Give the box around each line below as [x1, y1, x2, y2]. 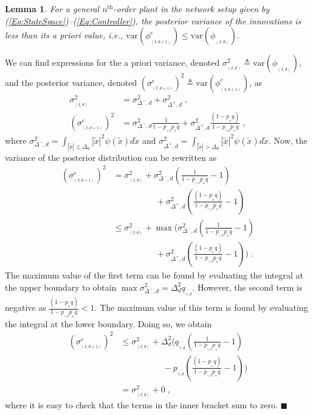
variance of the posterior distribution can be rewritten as [5, 151, 217, 163]
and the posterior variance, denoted [5, 76, 137, 88]
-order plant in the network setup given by [113, 2, 270, 15]
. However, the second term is [192, 280, 303, 293]
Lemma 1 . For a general [5, 2, 100, 15]
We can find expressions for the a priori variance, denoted [5, 56, 220, 69]
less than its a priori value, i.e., [5, 29, 123, 41]
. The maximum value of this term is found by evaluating [94, 301, 308, 314]
